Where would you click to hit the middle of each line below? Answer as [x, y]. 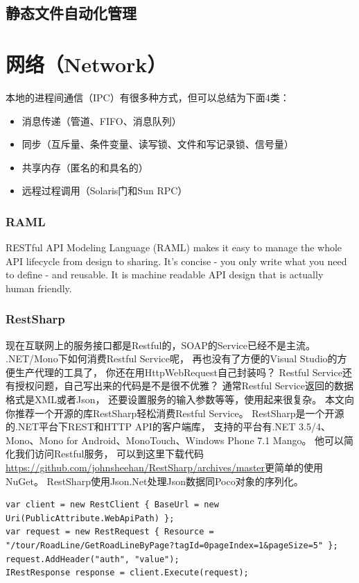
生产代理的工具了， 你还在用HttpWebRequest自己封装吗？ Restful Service [178, 372]
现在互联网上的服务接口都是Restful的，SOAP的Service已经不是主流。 [160, 345]
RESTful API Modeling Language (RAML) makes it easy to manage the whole [174, 247]
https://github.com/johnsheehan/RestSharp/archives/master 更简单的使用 [165, 467]
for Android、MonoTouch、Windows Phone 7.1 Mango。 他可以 [205, 440]
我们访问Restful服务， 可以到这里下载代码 [110, 454]
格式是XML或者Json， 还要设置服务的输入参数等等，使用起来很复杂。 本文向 [180, 399]
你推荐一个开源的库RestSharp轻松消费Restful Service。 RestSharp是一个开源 [175, 413]
